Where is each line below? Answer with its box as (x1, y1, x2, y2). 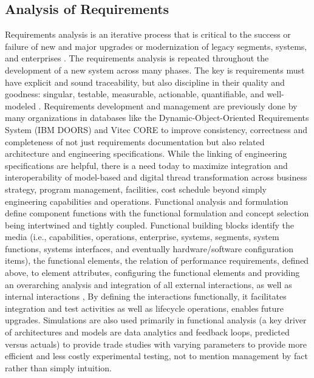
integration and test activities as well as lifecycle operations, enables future (5, 301, 284, 314)
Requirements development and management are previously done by (44, 99, 298, 112)
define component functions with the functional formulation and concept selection (5, 207, 309, 219)
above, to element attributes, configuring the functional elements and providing (5, 266, 300, 279)
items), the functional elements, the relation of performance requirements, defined (5, 254, 309, 267)
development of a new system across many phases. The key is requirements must (5, 63, 305, 76)
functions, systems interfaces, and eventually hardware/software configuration (5, 242, 294, 255)
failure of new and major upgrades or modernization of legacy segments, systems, (5, 40, 307, 52)
